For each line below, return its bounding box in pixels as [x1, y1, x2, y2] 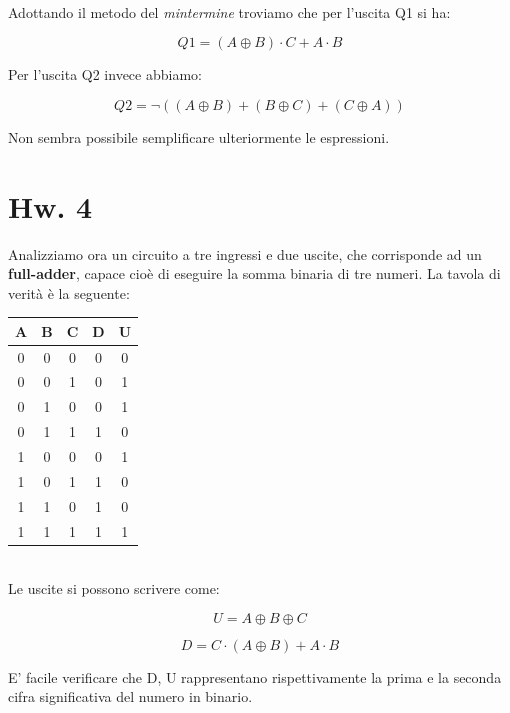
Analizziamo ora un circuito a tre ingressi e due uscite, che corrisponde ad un [8, 243, 482, 264]
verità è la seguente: [8, 282, 130, 303]
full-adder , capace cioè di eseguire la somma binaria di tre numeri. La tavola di [8, 263, 501, 284]
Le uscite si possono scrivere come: [8, 578, 220, 599]
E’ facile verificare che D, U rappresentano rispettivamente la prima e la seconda [8, 666, 502, 687]
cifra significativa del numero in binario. [8, 686, 253, 707]
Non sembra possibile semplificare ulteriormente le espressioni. [8, 126, 390, 147]
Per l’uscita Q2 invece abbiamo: [8, 64, 202, 85]
